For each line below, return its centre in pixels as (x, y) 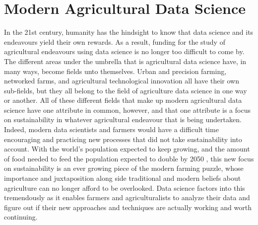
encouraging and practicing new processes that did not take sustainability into (123, 139)
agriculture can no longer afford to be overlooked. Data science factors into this (125, 187)
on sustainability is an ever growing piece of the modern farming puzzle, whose (124, 168)
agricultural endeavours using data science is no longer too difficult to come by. (124, 51)
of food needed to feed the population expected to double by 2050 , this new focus (129, 158)
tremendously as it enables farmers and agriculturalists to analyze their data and (127, 197)
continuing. (21, 217)
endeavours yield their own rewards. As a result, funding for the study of (115, 41)
